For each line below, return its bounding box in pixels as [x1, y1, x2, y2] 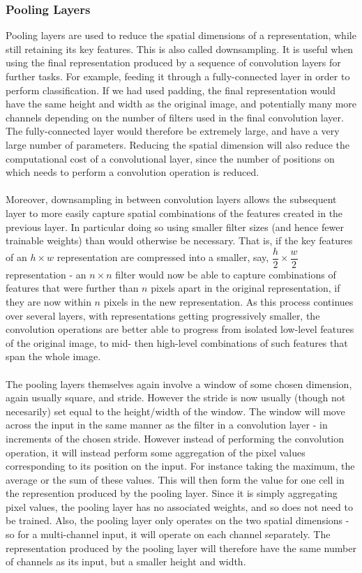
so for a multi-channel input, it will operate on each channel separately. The [6, 527, 331, 542]
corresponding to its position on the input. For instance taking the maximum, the [6, 459, 355, 473]
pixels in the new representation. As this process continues [103, 294, 354, 308]
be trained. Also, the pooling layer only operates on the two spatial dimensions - [6, 513, 349, 528]
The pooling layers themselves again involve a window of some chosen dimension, [6, 376, 352, 391]
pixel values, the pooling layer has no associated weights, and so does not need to [6, 499, 353, 514]
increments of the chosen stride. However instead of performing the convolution [6, 431, 345, 445]
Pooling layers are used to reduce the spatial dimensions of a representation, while [6, 28, 356, 43]
